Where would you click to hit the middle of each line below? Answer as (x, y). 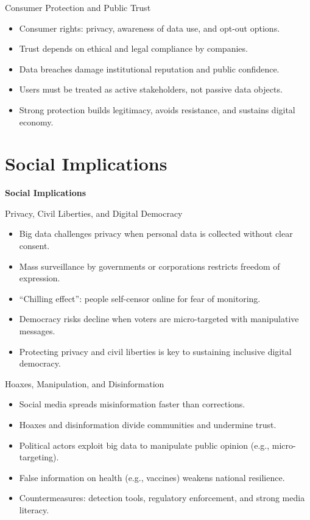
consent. (34, 246)
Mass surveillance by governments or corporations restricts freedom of (150, 266)
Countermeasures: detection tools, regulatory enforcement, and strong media (162, 498)
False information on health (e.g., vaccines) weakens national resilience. (152, 477)
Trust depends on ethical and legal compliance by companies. (133, 48)
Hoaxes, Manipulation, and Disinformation (85, 383)
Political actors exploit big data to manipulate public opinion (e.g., (144, 445)
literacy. (34, 509)
